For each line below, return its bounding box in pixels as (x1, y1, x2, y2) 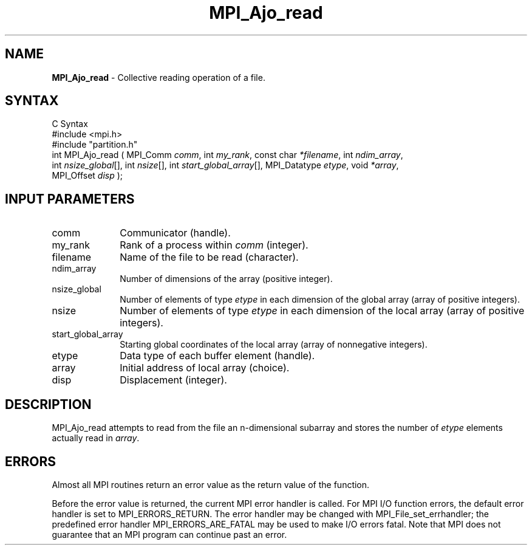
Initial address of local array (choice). (120, 362, 290, 374)
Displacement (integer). (120, 374, 227, 387)
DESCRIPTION (5, 396, 92, 412)
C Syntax (52, 119, 88, 129)
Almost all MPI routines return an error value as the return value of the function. (52, 479, 370, 490)
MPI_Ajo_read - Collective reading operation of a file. (52, 72, 265, 83)
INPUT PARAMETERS (5, 191, 135, 207)
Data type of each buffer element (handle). (120, 349, 315, 362)
